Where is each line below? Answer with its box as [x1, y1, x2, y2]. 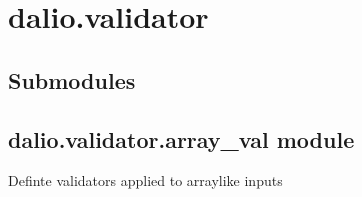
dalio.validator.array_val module [8, 123, 355, 154]
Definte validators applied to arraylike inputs [8, 170, 283, 191]
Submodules [8, 64, 136, 95]
